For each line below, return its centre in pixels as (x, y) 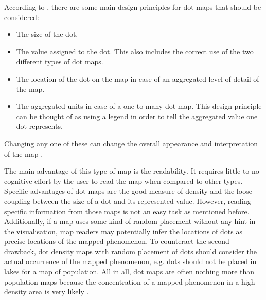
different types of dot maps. (60, 61)
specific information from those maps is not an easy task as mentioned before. (127, 211)
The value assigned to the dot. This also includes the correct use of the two (135, 51)
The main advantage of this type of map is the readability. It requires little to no (132, 171)
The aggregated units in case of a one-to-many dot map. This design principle (139, 106)
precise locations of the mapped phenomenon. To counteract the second (117, 241)
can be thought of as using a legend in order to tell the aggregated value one (137, 116)
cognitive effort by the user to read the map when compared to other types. (123, 181)
